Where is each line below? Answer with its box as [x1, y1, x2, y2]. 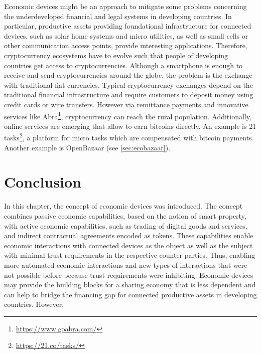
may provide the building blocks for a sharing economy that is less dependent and [4, 279, 256, 290]
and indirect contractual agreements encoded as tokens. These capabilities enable [4, 230, 253, 241]
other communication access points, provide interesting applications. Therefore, [4, 40, 247, 51]
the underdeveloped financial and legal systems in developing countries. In [4, 11, 232, 21]
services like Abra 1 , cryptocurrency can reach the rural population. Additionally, [4, 109, 251, 121]
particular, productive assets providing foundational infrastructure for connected [4, 21, 251, 31]
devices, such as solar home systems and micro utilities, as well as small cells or [4, 30, 248, 41]
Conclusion [4, 171, 82, 192]
